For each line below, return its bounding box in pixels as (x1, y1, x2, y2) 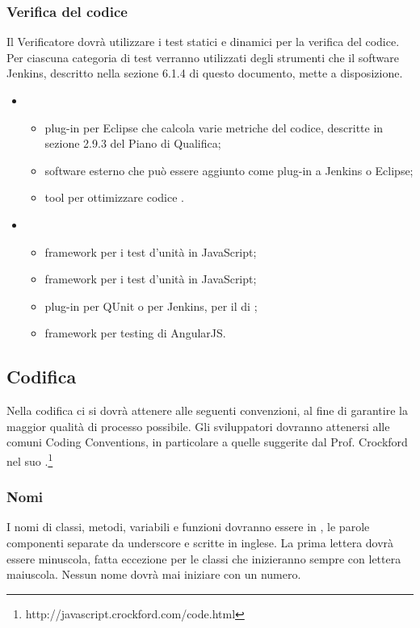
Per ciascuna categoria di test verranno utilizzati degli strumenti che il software (6, 48, 400, 65)
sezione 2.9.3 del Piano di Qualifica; (44, 135, 221, 152)
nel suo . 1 (6, 450, 53, 469)
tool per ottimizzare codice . (44, 189, 184, 206)
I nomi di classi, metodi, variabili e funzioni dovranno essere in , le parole (6, 518, 370, 535)
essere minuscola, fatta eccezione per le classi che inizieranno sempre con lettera (6, 550, 401, 567)
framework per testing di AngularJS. (44, 324, 226, 341)
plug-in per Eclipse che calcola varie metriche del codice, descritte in (44, 119, 384, 136)
